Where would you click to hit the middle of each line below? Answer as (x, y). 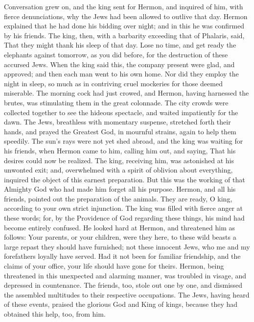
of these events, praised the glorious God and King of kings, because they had (121, 304)
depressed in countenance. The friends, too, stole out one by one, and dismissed (123, 285)
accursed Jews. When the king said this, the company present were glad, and (119, 64)
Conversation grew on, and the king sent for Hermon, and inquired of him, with (124, 6)
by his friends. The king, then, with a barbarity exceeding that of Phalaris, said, (124, 35)
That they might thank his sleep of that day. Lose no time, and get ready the (120, 45)
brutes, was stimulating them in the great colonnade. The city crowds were (116, 102)
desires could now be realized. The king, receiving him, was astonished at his (119, 160)
